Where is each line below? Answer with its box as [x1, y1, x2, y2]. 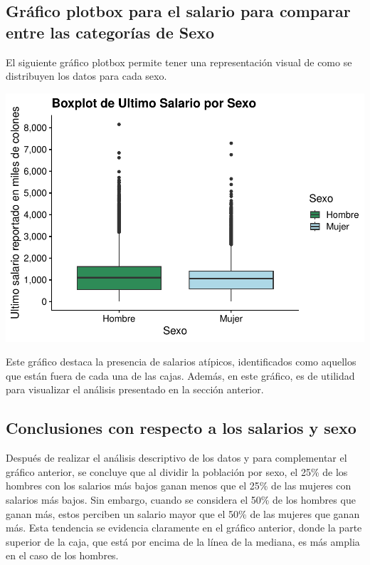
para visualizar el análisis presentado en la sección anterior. [6, 382, 264, 397]
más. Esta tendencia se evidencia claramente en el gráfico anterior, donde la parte [6, 520, 362, 535]
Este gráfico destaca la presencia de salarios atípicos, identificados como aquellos [6, 354, 356, 369]
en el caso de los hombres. [6, 548, 119, 563]
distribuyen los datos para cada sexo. [6, 68, 167, 83]
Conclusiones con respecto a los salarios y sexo [6, 417, 356, 439]
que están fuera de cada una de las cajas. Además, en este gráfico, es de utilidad [6, 368, 355, 383]
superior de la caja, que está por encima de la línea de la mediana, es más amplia [6, 534, 360, 549]
